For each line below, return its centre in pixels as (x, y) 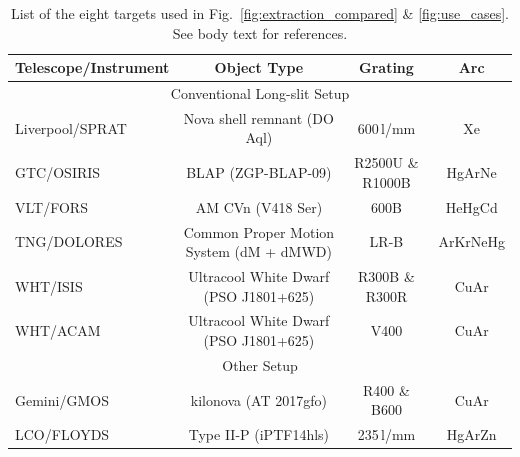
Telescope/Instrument (92, 67)
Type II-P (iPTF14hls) (259, 434)
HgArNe (471, 172)
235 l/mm (386, 434)
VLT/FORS (51, 206)
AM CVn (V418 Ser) (259, 206)
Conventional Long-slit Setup (260, 93)
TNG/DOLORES (69, 241)
